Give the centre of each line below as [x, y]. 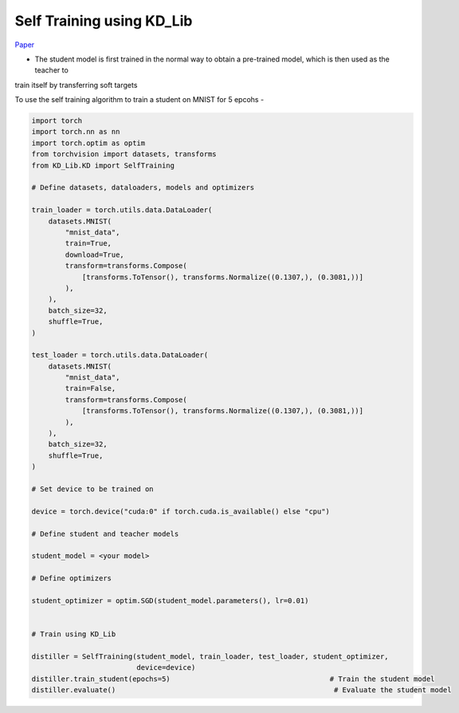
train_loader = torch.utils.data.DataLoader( [122, 210]
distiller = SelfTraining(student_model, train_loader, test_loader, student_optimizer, [210, 656]
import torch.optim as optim [88, 143]
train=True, [88, 244]
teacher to [52, 70]
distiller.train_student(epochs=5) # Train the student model [233, 679]
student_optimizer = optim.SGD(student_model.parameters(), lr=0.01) [170, 601]
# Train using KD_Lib [74, 634]
